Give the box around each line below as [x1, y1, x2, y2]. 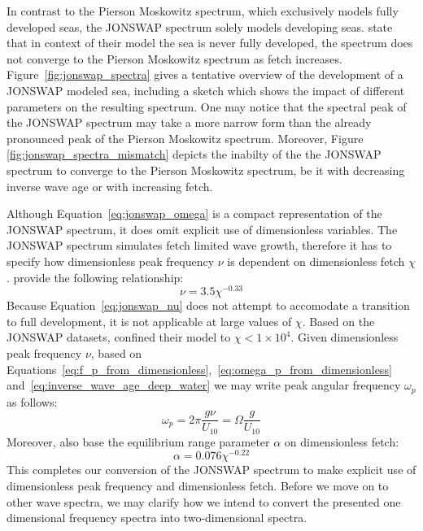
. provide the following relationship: [7, 268, 184, 285]
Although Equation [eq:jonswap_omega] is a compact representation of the [7, 205, 382, 222]
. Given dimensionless [290, 329, 399, 346]
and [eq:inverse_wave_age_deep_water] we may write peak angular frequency [7, 376, 401, 394]
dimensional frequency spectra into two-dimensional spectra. [7, 509, 307, 526]
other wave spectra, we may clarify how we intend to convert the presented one [7, 493, 401, 510]
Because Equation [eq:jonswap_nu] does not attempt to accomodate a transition [7, 297, 410, 314]
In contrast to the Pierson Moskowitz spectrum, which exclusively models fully [7, 2, 399, 19]
